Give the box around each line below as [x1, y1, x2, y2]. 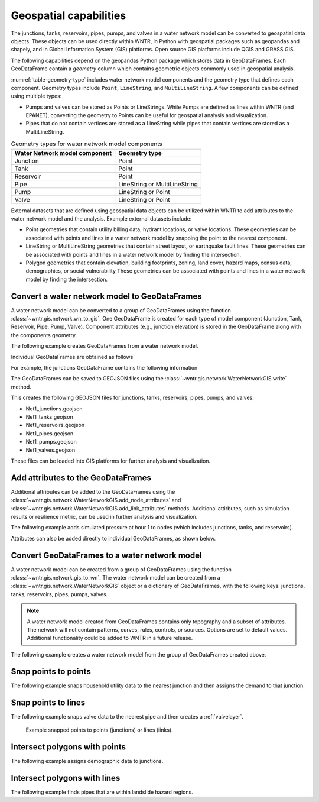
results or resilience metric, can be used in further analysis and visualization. [11, 513, 198, 520]
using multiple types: [11, 92, 62, 100]
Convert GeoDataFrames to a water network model [11, 550, 202, 560]
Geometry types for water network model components [11, 140, 162, 148]
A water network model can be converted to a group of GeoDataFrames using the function [11, 306, 232, 313]
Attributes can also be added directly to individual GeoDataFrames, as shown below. [11, 535, 216, 542]
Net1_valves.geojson [25, 447, 76, 454]
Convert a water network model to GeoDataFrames [11, 291, 202, 301]
